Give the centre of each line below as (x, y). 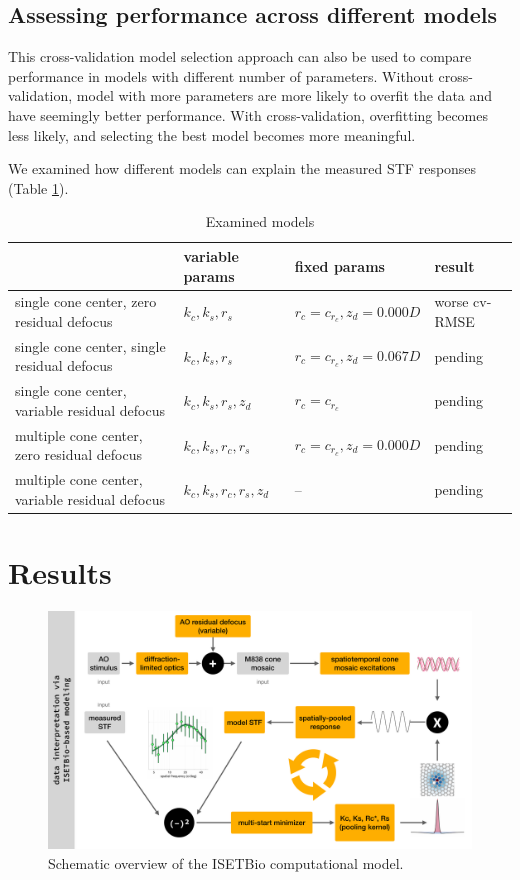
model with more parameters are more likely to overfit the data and (284, 95)
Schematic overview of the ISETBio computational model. (226, 863)
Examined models (260, 221)
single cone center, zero (86, 301)
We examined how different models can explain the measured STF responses (242, 168)
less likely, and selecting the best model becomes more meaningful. (212, 134)
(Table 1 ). (38, 187)
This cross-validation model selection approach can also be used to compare (240, 56)
